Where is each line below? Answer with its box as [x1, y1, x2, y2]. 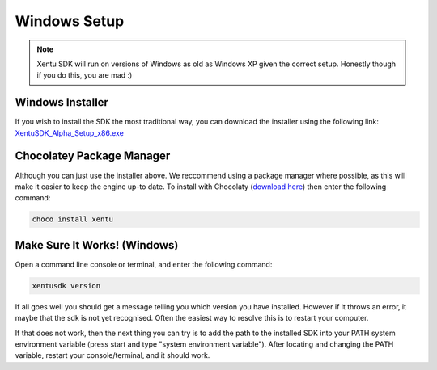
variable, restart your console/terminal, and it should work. [15, 351, 210, 360]
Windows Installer [15, 95, 109, 109]
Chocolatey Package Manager [15, 149, 171, 163]
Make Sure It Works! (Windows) [15, 238, 179, 252]
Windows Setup [15, 12, 125, 30]
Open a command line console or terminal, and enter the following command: [15, 259, 273, 269]
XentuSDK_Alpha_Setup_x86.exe [15, 128, 125, 137]
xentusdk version [32, 281, 101, 290]
